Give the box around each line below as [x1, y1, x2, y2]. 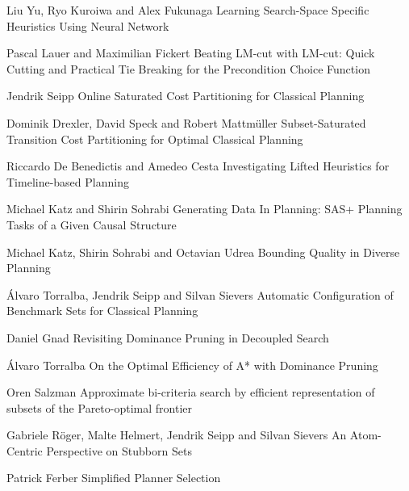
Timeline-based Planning [6, 173, 129, 190]
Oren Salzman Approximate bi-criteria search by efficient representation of [6, 384, 375, 401]
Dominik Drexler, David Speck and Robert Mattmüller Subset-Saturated [6, 114, 366, 131]
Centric [6, 442, 43, 459]
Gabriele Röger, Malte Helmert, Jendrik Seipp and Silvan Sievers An [6, 426, 347, 443]
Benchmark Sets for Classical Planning [6, 302, 198, 319]
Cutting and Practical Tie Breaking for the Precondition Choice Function [6, 60, 370, 77]
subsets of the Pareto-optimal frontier [6, 399, 192, 416]
